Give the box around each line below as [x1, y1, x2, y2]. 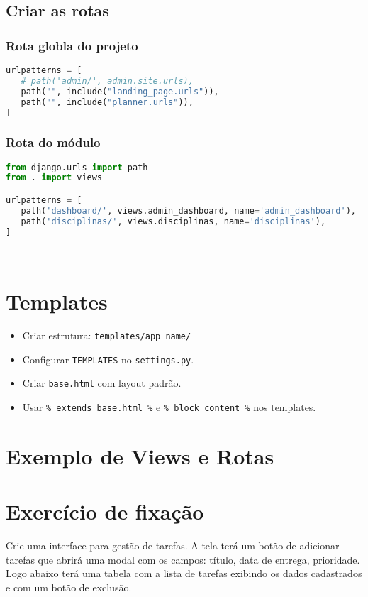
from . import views [6, 172, 103, 183]
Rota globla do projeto [6, 36, 138, 54]
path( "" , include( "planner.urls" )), [21, 97, 194, 107]
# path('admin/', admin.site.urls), [21, 75, 194, 86]
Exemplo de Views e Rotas [6, 441, 274, 470]
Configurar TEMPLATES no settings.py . [22, 351, 194, 366]
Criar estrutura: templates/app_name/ [22, 328, 191, 343]
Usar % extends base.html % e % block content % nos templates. [22, 400, 316, 415]
